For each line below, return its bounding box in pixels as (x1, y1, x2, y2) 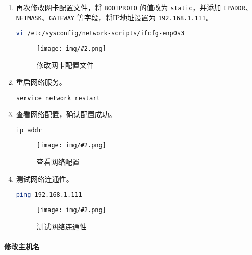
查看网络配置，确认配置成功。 (16, 108, 116, 119)
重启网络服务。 (16, 77, 66, 87)
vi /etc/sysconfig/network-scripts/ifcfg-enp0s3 (16, 30, 185, 37)
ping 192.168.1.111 (16, 191, 82, 199)
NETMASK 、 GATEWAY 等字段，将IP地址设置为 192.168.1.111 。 (16, 12, 213, 22)
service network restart (16, 95, 100, 102)
